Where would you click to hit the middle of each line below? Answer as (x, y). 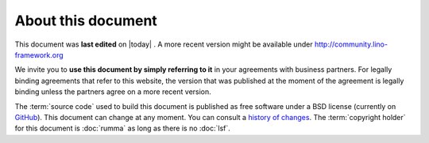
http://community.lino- (351, 44)
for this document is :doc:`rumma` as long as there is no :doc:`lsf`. (122, 128)
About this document (86, 21)
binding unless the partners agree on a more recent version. (113, 92)
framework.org (39, 55)
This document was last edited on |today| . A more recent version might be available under (164, 44)
